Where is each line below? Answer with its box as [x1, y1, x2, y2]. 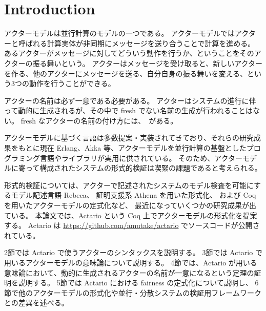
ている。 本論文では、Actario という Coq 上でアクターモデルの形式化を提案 [4, 210, 257, 220]
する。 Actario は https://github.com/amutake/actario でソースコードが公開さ [4, 220, 260, 231]
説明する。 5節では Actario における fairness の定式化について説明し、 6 [18, 277, 259, 288]
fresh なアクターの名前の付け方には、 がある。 [21, 115, 178, 126]
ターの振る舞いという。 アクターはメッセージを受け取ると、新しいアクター [11, 57, 262, 68]
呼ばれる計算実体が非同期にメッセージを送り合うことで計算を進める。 [18, 37, 255, 48]
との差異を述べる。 [4, 297, 69, 308]
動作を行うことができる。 [29, 78, 115, 89]
